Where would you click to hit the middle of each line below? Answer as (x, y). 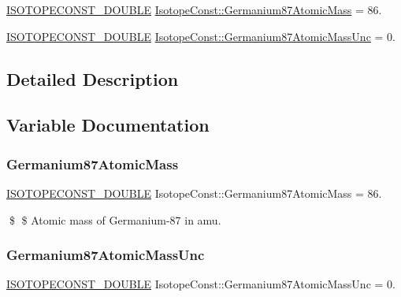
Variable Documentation (108, 125)
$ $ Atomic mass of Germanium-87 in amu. (115, 219)
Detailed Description (93, 78)
